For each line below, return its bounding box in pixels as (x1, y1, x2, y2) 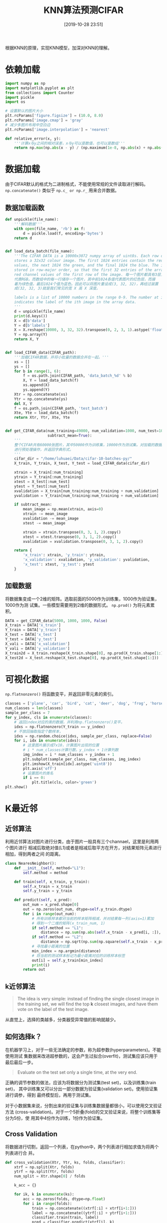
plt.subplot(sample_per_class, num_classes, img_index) (23, 756, 141, 761)
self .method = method (23, 870, 68, 875)
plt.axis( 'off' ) (23, 766, 57, 771)
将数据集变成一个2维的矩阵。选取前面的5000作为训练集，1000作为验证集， (5, 596, 160, 602)
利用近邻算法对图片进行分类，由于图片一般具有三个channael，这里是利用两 (5, 839, 159, 844)
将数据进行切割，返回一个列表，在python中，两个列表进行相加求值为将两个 (5, 1144, 159, 1150)
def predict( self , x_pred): (14, 898, 72, 903)
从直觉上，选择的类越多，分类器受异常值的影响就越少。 (5, 1016, 118, 1023)
